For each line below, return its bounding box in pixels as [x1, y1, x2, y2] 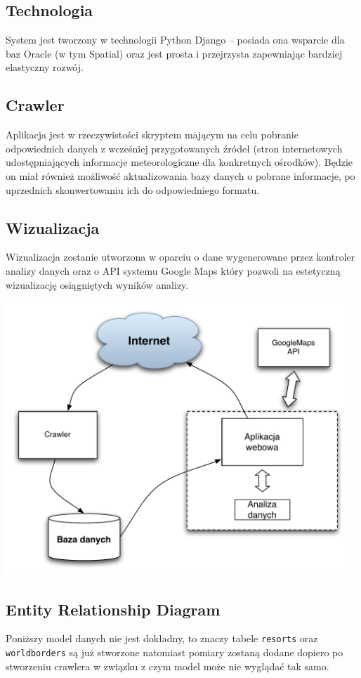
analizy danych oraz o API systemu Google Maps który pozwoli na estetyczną [6, 263, 341, 278]
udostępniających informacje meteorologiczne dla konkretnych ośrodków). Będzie [6, 155, 353, 169]
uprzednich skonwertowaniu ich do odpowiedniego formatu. [6, 182, 260, 197]
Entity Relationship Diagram [6, 598, 221, 620]
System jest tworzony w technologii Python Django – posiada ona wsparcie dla [6, 32, 345, 47]
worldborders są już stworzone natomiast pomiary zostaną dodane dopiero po [6, 645, 343, 660]
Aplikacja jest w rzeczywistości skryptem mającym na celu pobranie [6, 127, 298, 142]
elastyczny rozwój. [6, 60, 84, 74]
